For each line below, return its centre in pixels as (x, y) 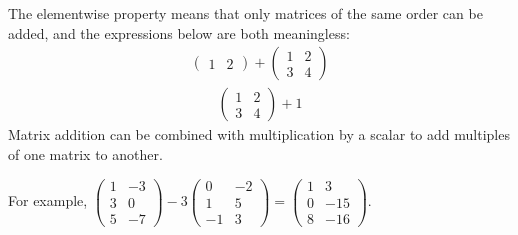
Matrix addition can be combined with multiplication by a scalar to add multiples (259, 134)
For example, (48, 200)
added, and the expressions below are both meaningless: (179, 32)
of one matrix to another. (85, 153)
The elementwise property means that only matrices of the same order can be (245, 13)
